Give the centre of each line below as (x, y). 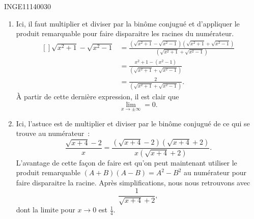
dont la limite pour (46, 210)
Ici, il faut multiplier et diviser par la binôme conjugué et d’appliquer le (128, 23)
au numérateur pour (215, 172)
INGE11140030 (28, 6)
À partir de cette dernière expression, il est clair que (97, 96)
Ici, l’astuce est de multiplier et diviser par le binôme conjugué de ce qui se (133, 123)
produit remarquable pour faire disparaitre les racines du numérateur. (125, 33)
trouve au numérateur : (53, 133)
